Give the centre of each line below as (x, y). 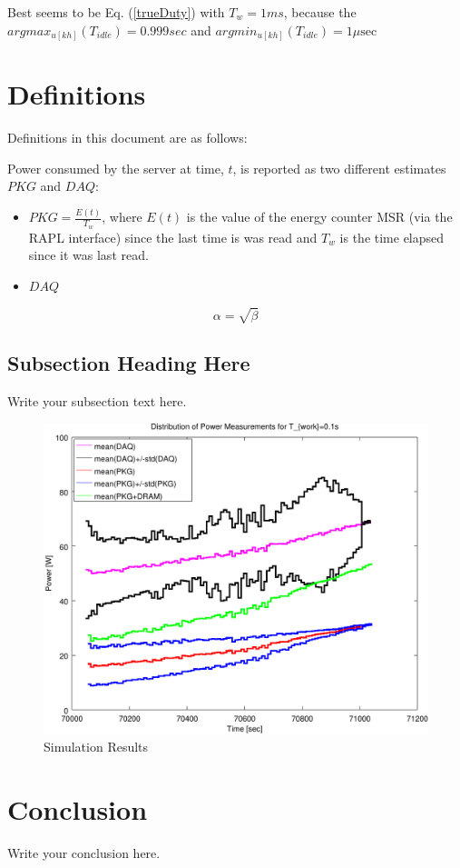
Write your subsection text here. (97, 401)
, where (122, 217)
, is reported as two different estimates (339, 168)
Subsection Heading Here (129, 363)
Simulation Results (96, 747)
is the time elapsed (392, 237)
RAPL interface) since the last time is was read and (173, 237)
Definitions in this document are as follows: (127, 138)
